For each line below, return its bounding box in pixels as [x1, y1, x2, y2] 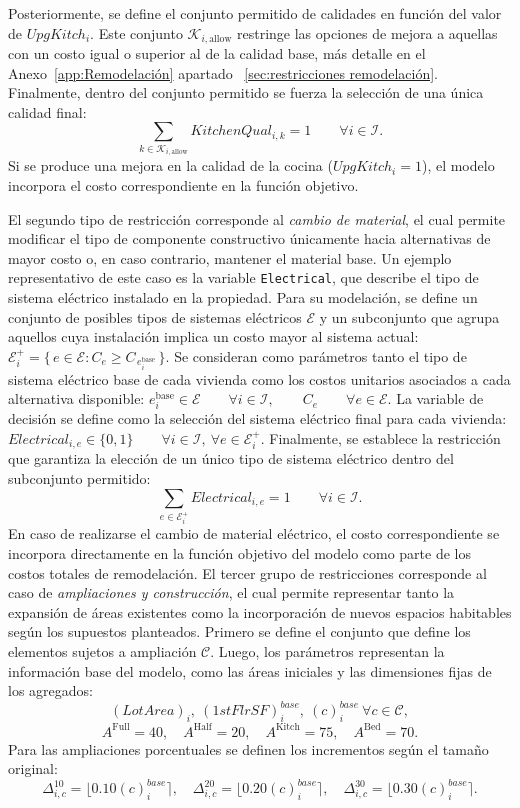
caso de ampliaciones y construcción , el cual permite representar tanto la [8, 582, 455, 603]
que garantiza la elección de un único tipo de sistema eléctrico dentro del [8, 448, 454, 469]
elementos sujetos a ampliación [8, 640, 197, 661]
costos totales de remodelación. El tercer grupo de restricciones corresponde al [8, 562, 487, 583]
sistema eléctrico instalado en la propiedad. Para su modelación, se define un [8, 287, 478, 308]
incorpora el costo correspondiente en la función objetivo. [8, 174, 359, 195]
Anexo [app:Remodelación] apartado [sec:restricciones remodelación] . [8, 62, 438, 83]
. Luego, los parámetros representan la [210, 640, 445, 661]
